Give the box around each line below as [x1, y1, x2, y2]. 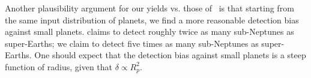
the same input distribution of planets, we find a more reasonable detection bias [5, 13, 299, 26]
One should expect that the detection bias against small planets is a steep [34, 49, 306, 61]
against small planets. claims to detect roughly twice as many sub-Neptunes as [5, 25, 294, 38]
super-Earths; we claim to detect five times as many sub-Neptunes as [5, 37, 259, 49]
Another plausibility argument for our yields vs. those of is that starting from [5, 2, 294, 14]
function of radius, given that [5, 60, 113, 73]
